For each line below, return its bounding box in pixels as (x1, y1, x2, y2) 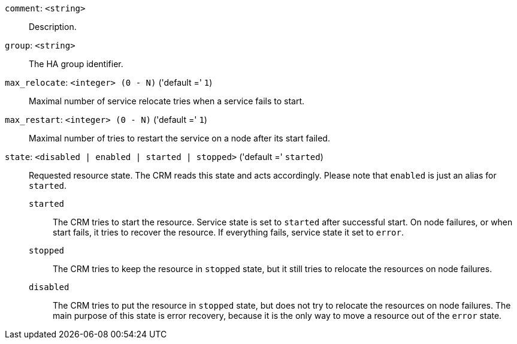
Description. (29, 22, 77, 32)
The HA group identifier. (29, 59, 123, 69)
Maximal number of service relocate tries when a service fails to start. (29, 96, 305, 106)
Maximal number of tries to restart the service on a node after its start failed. (29, 133, 330, 143)
